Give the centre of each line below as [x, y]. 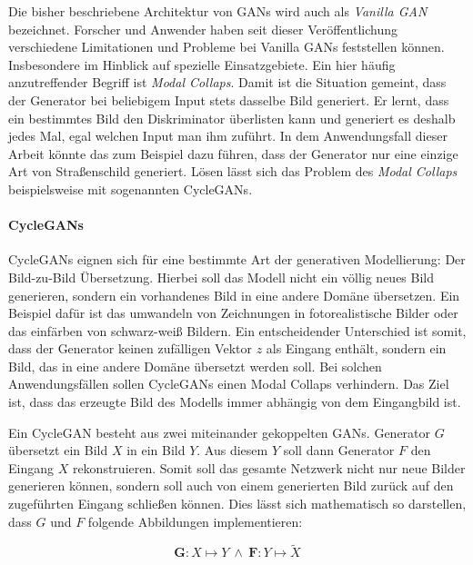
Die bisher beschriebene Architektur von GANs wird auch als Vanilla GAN [218, 11]
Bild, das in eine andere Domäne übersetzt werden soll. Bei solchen [195, 366]
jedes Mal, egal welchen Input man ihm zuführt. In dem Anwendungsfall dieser [228, 136]
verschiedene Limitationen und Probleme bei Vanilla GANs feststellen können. [226, 47]
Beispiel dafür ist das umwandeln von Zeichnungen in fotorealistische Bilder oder [233, 313]
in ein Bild [156, 450]
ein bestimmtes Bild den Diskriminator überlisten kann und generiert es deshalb [232, 118]
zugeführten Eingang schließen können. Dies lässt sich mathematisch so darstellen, [237, 504]
